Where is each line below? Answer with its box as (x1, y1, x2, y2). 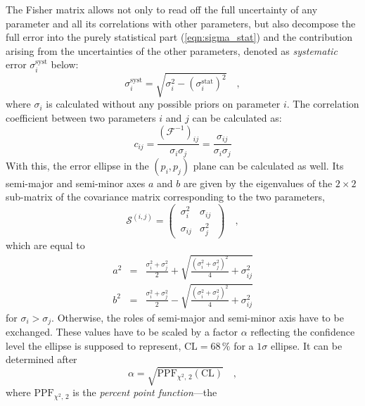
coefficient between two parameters (6, 110, 156, 125)
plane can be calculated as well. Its (193, 158, 344, 172)
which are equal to (6, 237, 85, 252)
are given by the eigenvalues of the (183, 175, 333, 190)
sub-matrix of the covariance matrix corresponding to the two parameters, (6, 189, 325, 204)
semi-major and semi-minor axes (6, 175, 146, 190)
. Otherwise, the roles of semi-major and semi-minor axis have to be (51, 310, 344, 324)
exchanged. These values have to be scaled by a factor (6, 324, 238, 339)
